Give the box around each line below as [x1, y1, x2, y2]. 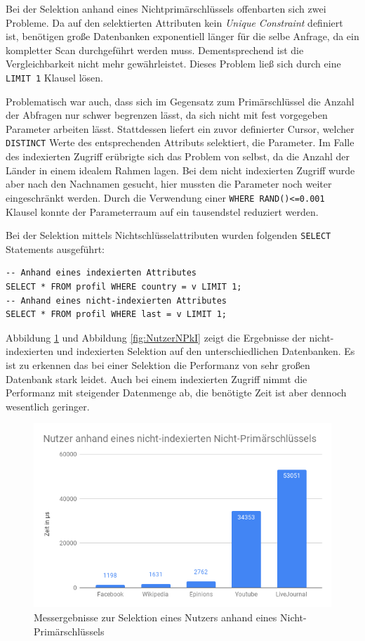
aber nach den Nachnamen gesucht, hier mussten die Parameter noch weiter [6, 176, 332, 191]
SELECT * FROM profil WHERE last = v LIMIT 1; [6, 309, 227, 320]
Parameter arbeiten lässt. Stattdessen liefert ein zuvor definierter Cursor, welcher [6, 121, 354, 136]
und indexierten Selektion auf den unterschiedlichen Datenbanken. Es [56, 344, 355, 358]
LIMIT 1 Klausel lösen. [6, 70, 103, 84]
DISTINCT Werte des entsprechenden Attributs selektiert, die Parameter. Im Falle [6, 135, 354, 150]
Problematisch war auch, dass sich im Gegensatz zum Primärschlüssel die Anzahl [6, 93, 354, 108]
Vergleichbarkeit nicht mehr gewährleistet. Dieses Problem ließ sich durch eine [6, 56, 341, 71]
